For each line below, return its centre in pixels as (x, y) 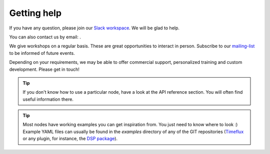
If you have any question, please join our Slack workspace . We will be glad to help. (94, 28)
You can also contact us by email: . (45, 37)
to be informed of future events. (42, 53)
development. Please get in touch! (44, 69)
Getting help (35, 13)
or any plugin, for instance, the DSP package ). (70, 139)
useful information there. (48, 99)
